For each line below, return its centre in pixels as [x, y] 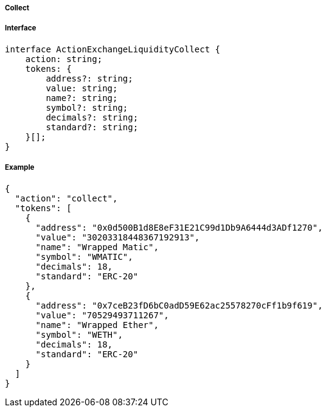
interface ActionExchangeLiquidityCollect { [113, 49]
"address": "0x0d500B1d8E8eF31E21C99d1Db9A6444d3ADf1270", [179, 227]
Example [20, 168]
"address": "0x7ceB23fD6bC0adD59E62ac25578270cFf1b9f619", [179, 305]
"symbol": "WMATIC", [84, 257]
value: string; [82, 88]
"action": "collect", [66, 198]
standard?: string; [92, 127]
